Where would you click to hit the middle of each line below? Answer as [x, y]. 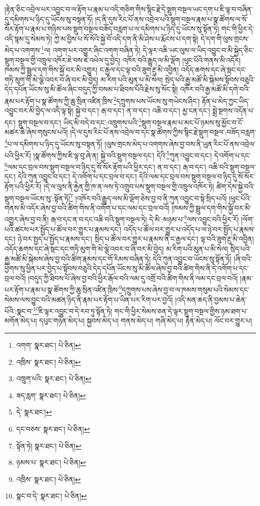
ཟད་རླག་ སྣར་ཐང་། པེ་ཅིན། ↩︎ [51, 395]
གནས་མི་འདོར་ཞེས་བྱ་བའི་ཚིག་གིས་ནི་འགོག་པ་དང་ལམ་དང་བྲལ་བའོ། [87, 207]
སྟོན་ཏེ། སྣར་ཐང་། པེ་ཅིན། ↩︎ [49, 445]
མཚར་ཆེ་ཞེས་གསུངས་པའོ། [36, 132]
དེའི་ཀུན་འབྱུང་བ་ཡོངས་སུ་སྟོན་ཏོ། [192, 258]
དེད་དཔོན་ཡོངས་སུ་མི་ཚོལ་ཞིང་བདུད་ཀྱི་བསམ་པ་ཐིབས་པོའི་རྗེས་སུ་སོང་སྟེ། [91, 89]
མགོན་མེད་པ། [21, 321]
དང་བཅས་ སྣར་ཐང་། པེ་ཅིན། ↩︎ [53, 428]
